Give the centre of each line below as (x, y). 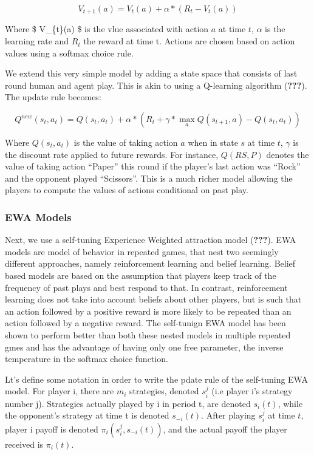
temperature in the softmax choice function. (87, 359)
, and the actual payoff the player (225, 429)
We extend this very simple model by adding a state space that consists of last (151, 73)
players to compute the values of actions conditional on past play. (127, 190)
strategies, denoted (164, 391)
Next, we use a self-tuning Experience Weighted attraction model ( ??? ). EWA (151, 240)
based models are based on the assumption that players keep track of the (141, 275)
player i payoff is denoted (52, 429)
